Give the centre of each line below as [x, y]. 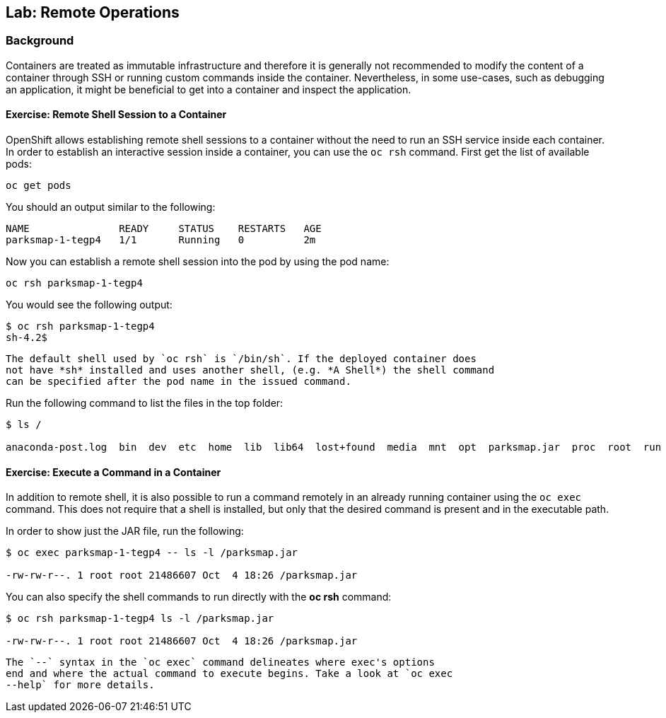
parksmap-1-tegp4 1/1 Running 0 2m [161, 240]
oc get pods [39, 186]
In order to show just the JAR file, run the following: [125, 531]
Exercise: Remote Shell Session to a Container [116, 115]
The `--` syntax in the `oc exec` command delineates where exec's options [220, 662]
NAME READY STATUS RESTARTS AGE [164, 229]
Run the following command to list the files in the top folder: [145, 403]
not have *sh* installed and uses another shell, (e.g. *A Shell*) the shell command [250, 370]
